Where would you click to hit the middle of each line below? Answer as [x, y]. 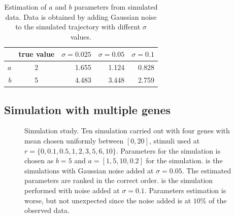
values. [81, 36]
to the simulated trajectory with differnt [78, 27]
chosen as [39, 160]
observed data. [47, 210]
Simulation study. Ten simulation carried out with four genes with [127, 131]
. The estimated [207, 170]
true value [37, 54]
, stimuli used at [174, 140]
